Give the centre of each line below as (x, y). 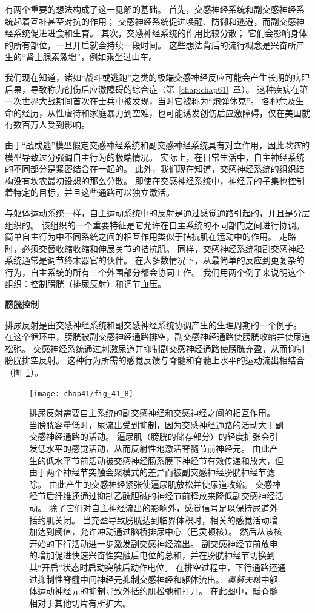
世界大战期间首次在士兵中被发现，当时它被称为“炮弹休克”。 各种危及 (158, 101)
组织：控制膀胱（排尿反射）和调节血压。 (85, 284)
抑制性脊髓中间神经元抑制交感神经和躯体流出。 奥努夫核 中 (153, 579)
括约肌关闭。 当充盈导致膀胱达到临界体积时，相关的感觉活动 (149, 519)
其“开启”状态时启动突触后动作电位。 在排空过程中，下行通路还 (153, 567)
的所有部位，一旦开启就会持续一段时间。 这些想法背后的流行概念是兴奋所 (151, 45)
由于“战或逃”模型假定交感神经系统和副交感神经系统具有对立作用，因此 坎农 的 (157, 144)
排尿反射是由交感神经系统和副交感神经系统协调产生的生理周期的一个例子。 (153, 324)
